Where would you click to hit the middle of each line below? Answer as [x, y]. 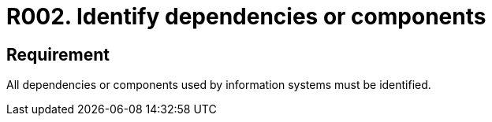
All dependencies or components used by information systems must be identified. [219, 85]
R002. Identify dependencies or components [246, 17]
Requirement [58, 54]
